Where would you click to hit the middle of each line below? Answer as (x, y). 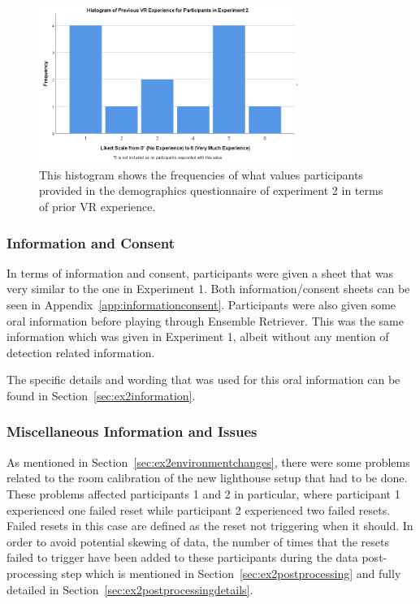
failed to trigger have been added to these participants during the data (182, 557)
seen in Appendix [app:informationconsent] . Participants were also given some (201, 304)
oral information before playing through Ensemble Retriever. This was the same (205, 320)
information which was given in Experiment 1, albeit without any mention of (198, 337)
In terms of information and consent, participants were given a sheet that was (200, 272)
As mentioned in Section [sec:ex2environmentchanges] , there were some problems (208, 462)
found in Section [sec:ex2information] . (101, 395)
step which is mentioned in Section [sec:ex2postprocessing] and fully (231, 573)
